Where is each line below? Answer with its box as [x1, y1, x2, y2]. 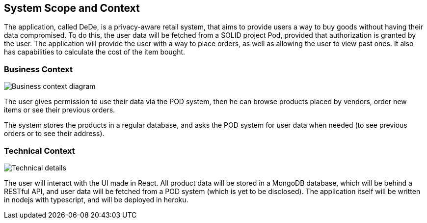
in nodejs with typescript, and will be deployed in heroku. [4, 195, 188, 204]
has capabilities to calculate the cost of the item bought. [4, 48, 186, 56]
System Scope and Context [4, 2, 140, 14]
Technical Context [4, 145, 75, 156]
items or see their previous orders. [4, 106, 115, 114]
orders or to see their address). [4, 129, 105, 138]
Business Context [4, 64, 73, 74]
